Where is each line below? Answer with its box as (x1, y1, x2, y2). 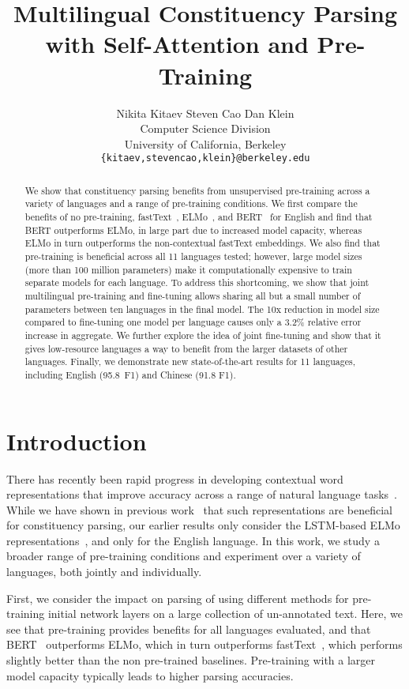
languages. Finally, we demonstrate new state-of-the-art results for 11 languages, (24, 355, 355, 368)
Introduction (6, 424, 147, 457)
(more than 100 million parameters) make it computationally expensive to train (24, 262, 352, 276)
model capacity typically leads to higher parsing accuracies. (6, 667, 294, 683)
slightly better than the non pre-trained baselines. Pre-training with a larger (6, 652, 376, 668)
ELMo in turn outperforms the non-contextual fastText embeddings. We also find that (24, 236, 381, 250)
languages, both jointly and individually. (6, 563, 202, 580)
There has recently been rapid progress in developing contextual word (6, 470, 343, 487)
